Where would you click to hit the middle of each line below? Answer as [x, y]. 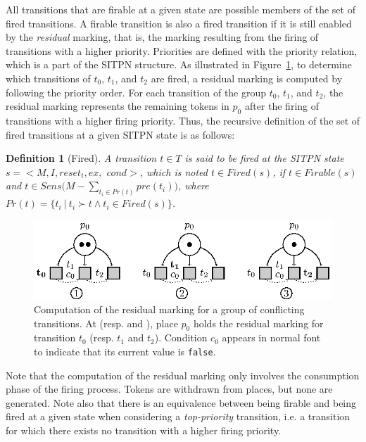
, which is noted [173, 171]
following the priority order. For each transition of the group [136, 92]
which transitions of [48, 78]
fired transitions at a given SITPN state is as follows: [120, 134]
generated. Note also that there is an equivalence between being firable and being [181, 402]
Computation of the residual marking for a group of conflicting [169, 309]
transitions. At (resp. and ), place [106, 323]
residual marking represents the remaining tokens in [118, 106]
